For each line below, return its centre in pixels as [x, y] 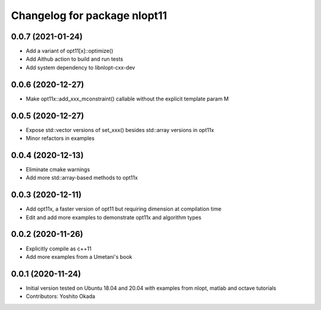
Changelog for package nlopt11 [89, 15]
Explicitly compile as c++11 [59, 248]
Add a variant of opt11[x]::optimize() [70, 51]
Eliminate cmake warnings [58, 169]
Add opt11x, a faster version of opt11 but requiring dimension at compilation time [124, 209]
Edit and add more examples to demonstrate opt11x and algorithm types [114, 217]
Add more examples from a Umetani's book [79, 256]
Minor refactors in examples [60, 138]
